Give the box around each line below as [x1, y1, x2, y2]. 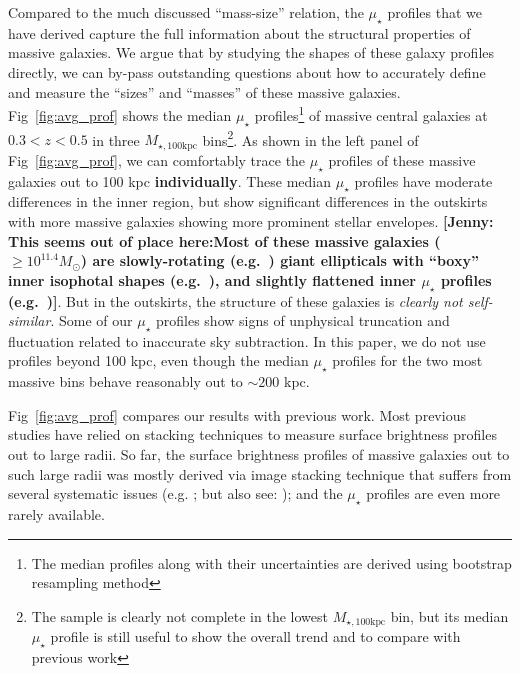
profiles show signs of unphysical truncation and [155, 310, 450, 331]
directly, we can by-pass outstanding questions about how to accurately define [8, 61, 486, 82]
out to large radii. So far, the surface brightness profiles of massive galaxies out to [8, 444, 510, 465]
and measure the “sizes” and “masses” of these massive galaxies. [8, 81, 401, 102]
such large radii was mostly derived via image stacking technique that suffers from [8, 463, 512, 484]
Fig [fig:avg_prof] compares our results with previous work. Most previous [8, 404, 466, 425]
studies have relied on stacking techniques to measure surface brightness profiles [8, 424, 497, 445]
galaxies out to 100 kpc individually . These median [8, 170, 332, 191]
